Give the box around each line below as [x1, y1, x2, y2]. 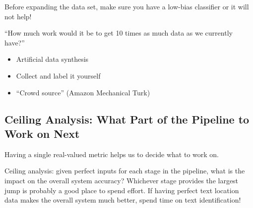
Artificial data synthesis [16, 54, 89, 64]
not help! [4, 11, 32, 21]
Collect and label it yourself [16, 70, 101, 81]
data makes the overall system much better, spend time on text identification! [4, 195, 241, 205]
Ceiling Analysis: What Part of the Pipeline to [4, 111, 250, 126]
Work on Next [4, 125, 80, 141]
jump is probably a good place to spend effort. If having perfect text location [4, 185, 239, 195]
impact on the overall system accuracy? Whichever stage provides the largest [4, 175, 239, 185]
